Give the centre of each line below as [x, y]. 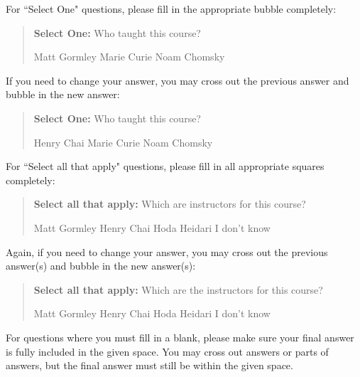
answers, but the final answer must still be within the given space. [149, 365]
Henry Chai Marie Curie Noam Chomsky [123, 142]
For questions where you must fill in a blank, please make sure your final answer [180, 337]
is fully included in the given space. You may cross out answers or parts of [167, 351]
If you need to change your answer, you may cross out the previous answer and [178, 80]
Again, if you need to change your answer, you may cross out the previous [167, 251]
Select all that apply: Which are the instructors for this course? [178, 289]
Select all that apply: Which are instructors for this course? [170, 204]
